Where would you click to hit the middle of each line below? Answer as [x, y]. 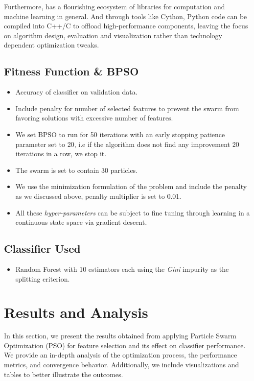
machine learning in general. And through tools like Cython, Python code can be [126, 16]
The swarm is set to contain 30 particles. [77, 170]
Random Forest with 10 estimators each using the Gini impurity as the [122, 269]
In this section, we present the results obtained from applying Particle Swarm [120, 336]
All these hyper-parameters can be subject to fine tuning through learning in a [133, 212]
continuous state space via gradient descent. [81, 222]
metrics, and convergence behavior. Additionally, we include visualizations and [122, 364]
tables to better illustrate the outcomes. [64, 374]
